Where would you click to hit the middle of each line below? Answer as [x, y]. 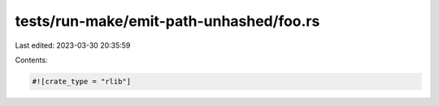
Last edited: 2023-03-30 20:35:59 [73, 45]
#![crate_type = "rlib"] [82, 81]
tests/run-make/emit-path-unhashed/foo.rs [167, 21]
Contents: [31, 60]
